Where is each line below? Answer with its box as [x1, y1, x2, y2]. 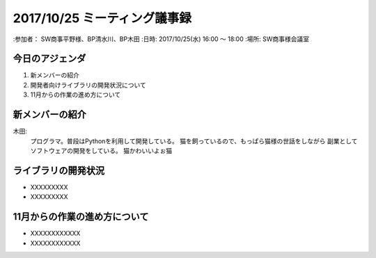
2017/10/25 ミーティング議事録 [13, 10, 191, 26]
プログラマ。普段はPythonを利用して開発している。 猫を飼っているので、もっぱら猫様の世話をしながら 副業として [30, 136, 358, 145]
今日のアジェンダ [13, 53, 86, 65]
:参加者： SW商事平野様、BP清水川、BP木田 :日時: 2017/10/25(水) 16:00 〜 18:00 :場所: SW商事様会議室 [13, 35, 310, 43]
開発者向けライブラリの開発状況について [30, 81, 146, 89]
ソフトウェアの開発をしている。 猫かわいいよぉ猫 [30, 146, 173, 154]
